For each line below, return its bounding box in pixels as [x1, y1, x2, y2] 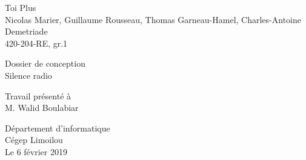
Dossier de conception [5, 57, 85, 70]
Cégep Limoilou [5, 133, 63, 146]
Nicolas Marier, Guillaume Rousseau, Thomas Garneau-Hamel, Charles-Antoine [5, 13, 301, 25]
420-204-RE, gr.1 [5, 36, 68, 49]
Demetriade [5, 25, 48, 38]
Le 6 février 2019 [5, 145, 67, 158]
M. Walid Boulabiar [5, 101, 79, 114]
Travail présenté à [5, 89, 72, 102]
